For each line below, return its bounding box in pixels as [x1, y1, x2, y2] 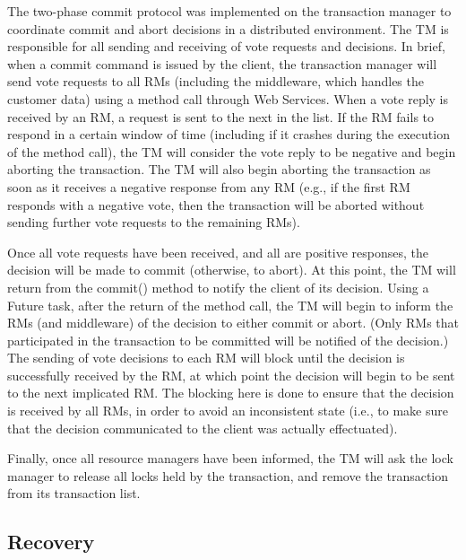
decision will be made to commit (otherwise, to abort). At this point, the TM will [7, 260, 456, 279]
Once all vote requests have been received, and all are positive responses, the [7, 242, 428, 261]
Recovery [7, 528, 95, 556]
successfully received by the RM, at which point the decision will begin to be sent [7, 365, 455, 384]
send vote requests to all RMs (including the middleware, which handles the [7, 72, 424, 91]
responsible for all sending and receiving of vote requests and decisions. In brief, [7, 37, 445, 56]
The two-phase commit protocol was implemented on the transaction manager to [7, 2, 452, 20]
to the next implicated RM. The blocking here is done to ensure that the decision [7, 383, 454, 402]
